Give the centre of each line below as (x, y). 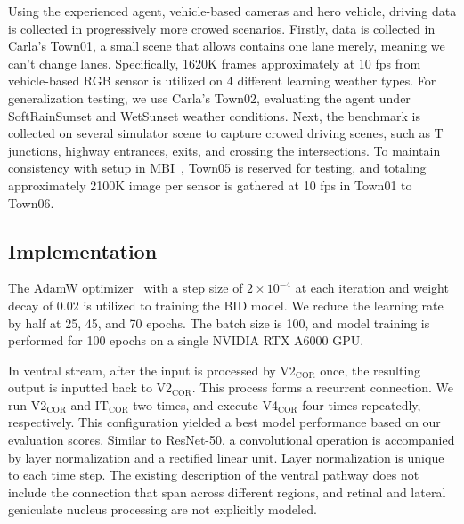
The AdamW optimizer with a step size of (126, 288)
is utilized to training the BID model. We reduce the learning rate (263, 305)
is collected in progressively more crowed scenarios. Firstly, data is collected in (222, 28)
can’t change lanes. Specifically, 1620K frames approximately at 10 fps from (215, 63)
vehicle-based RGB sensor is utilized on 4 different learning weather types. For (222, 81)
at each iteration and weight (372, 288)
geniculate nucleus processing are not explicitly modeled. (163, 509)
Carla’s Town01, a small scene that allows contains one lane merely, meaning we (227, 46)
